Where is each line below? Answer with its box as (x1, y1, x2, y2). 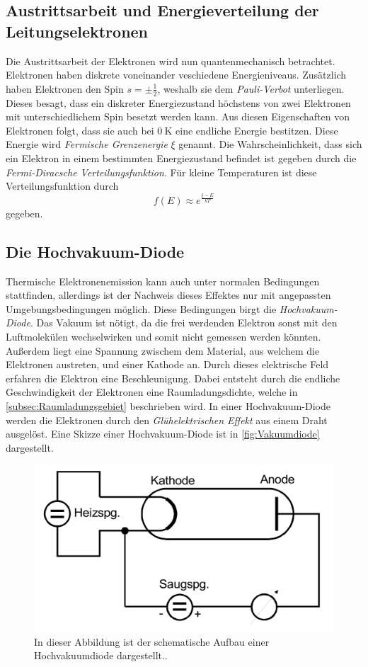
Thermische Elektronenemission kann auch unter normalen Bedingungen (6, 273, 320, 288)
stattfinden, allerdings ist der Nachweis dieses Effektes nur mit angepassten (6, 287, 331, 302)
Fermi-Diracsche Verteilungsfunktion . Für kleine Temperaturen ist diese (6, 164, 317, 179)
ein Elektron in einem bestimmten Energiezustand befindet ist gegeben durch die (6, 150, 357, 165)
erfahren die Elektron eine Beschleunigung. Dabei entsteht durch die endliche (6, 370, 340, 385)
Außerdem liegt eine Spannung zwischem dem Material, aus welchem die (6, 343, 320, 358)
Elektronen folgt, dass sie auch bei (6, 122, 154, 137)
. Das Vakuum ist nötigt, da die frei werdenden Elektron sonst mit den (30, 315, 338, 330)
